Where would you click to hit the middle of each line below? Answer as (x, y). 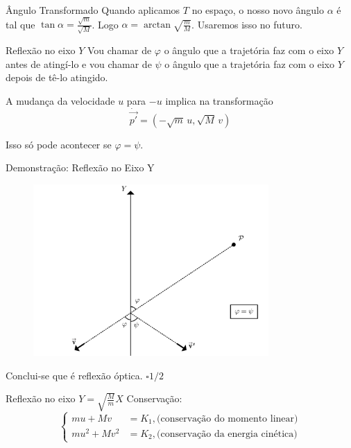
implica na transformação (219, 100)
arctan (157, 25)
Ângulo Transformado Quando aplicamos (93, 10)
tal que (20, 24)
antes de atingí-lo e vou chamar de (79, 63)
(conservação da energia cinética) (227, 434)
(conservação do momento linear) (227, 419)
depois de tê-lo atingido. (57, 77)
